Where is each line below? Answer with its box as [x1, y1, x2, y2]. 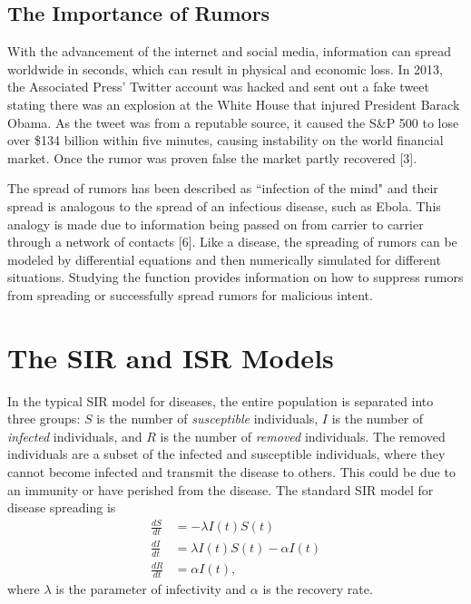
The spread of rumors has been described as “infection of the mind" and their [7, 179, 438, 198]
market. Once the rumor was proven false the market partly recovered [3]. [7, 148, 417, 167]
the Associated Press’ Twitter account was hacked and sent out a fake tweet [7, 77, 429, 96]
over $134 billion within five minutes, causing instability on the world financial [7, 131, 444, 150]
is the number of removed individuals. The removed [160, 426, 446, 445]
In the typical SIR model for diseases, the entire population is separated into [7, 391, 434, 410]
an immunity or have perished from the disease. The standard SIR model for [7, 480, 434, 499]
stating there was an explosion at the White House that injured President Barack [7, 94, 460, 113]
